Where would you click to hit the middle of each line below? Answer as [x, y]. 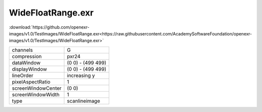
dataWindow [26, 63]
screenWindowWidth [36, 95]
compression [27, 56]
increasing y [81, 75]
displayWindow [29, 69]
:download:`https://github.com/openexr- [49, 27]
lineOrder [23, 75]
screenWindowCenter [37, 88]
